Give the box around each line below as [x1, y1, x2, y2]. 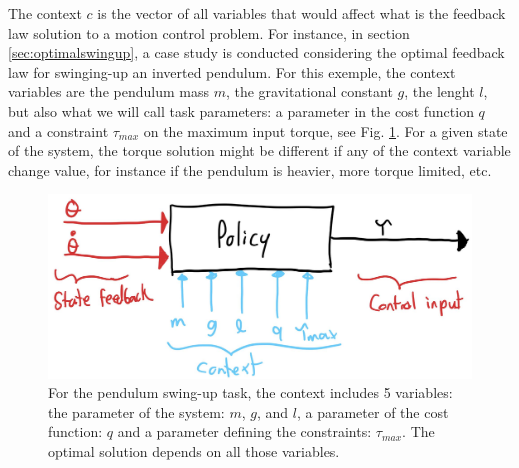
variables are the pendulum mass [8, 81, 209, 102]
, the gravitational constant [225, 81, 393, 102]
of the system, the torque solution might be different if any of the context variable [8, 140, 511, 161]
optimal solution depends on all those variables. [48, 440, 340, 461]
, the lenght [404, 81, 475, 102]
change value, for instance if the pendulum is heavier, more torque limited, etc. [8, 159, 492, 180]
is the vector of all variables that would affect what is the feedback [97, 3, 506, 23]
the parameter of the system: [48, 401, 225, 422]
